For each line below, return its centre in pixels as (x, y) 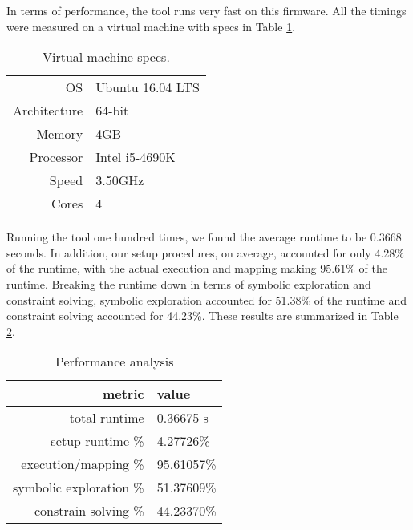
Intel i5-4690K (136, 157)
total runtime (107, 418)
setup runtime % (97, 441)
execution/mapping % (83, 464)
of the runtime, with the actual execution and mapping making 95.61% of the (197, 268)
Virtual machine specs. (106, 57)
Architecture (48, 111)
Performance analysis (114, 362)
